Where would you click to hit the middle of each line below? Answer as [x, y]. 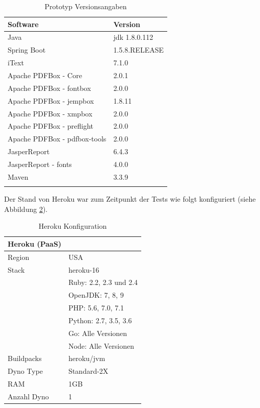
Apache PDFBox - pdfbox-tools [57, 139]
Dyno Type [25, 371]
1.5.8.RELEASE [138, 50]
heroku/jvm [87, 358]
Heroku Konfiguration [73, 226]
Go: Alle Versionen [98, 333]
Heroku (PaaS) [35, 243]
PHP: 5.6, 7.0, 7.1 [96, 308]
